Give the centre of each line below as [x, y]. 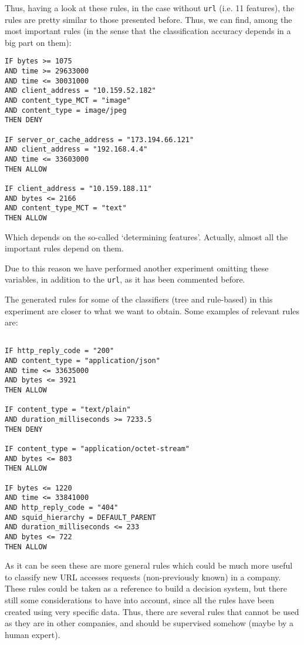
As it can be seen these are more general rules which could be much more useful [149, 565]
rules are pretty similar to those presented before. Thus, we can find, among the [148, 19]
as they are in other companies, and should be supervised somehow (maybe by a [149, 623]
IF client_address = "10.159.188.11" [78, 188]
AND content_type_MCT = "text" [66, 208]
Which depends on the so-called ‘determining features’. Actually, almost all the [146, 236]
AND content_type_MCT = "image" [68, 101]
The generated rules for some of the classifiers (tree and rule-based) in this [139, 299]
